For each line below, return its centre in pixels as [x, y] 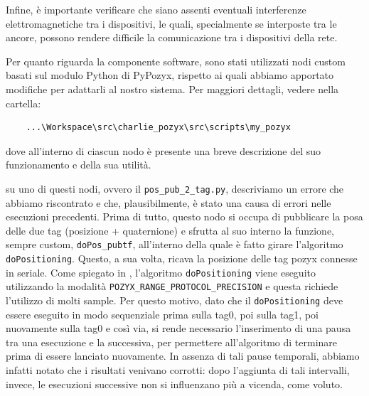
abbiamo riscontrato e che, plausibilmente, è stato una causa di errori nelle [169, 202]
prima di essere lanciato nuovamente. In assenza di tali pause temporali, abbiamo [183, 356]
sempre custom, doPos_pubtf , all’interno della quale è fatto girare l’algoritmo [175, 244]
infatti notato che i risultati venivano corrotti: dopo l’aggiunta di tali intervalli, [178, 370]
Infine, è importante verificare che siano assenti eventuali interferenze [156, 9]
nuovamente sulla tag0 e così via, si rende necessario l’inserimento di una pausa [178, 328]
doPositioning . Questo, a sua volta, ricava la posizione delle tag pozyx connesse [182, 258]
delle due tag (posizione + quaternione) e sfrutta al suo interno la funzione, [170, 230]
